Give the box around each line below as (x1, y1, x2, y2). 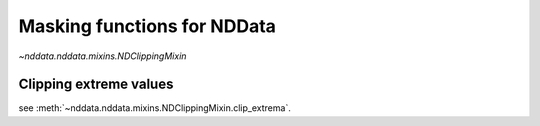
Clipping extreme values (18, 76, 174, 93)
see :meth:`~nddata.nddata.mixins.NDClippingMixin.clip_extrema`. (18, 102, 292, 114)
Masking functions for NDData (18, 15, 277, 37)
